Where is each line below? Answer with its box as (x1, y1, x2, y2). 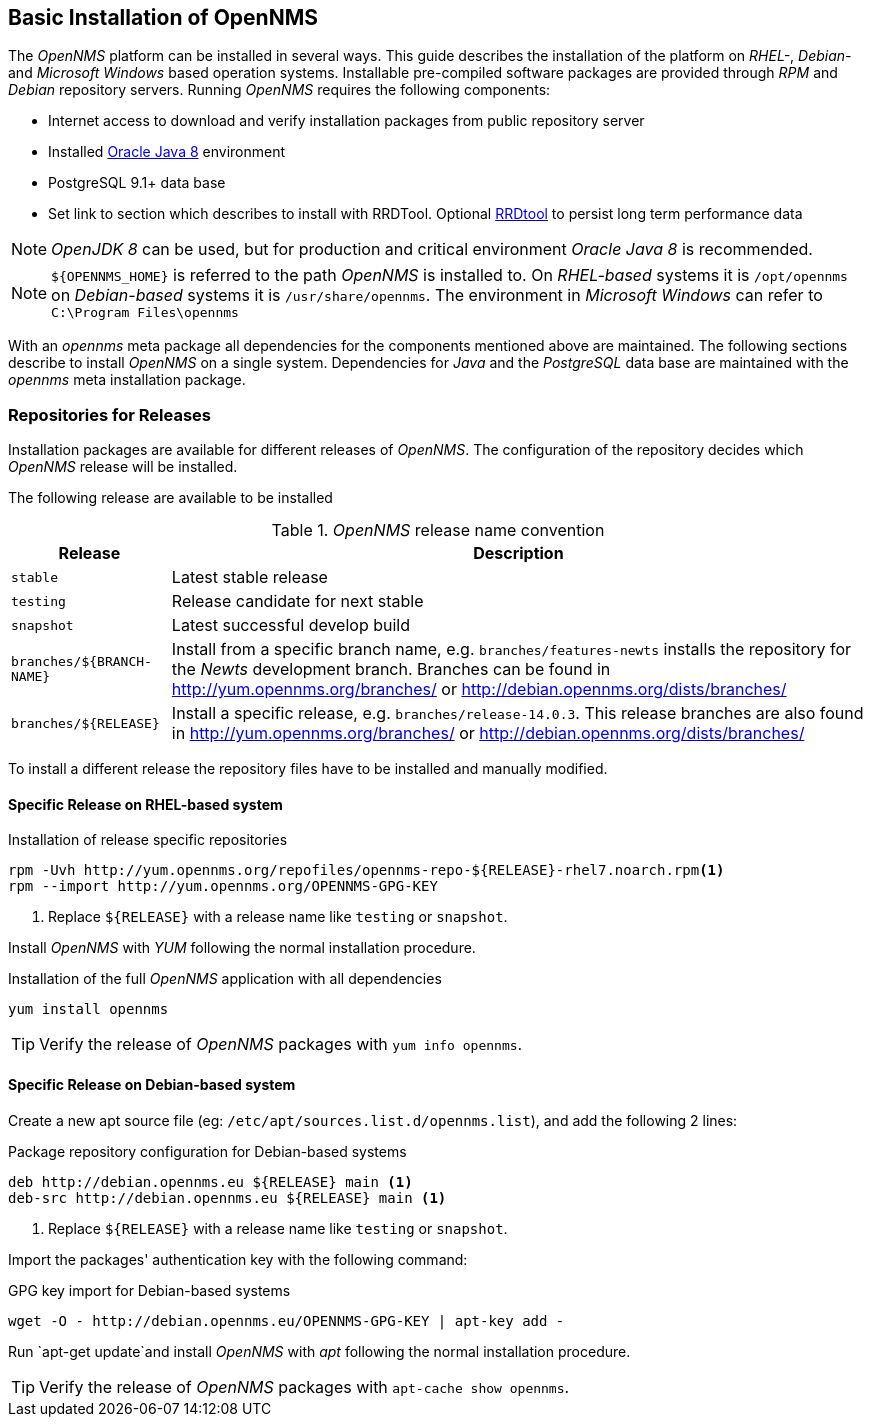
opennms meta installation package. (8, 371, 246, 389)
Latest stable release (171, 567, 328, 588)
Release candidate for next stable (171, 591, 424, 612)
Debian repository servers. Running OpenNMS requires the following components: (8, 81, 551, 99)
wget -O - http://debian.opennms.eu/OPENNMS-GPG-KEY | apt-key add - (8, 1312, 565, 1329)
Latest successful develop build (171, 615, 411, 636)
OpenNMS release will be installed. (8, 458, 238, 476)
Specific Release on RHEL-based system (8, 795, 283, 813)
